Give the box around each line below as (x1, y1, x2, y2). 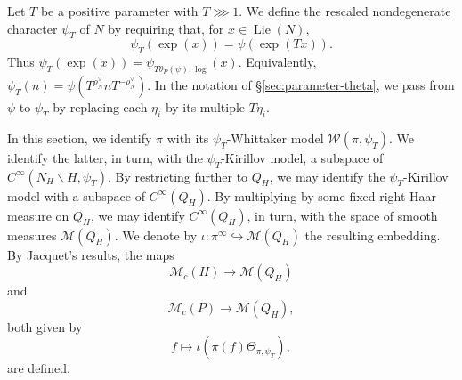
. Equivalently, (238, 53, 317, 71)
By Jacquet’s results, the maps (7, 245, 174, 263)
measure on (7, 206, 69, 224)
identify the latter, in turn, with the (7, 148, 203, 166)
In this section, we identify (7, 128, 152, 147)
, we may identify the (269, 166, 385, 185)
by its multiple (165, 98, 246, 117)
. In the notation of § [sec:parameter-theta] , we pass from (147, 76, 455, 94)
